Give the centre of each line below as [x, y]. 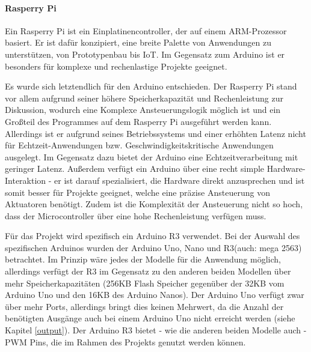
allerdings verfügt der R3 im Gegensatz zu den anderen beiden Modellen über [148, 271]
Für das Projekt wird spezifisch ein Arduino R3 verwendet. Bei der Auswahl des [152, 236]
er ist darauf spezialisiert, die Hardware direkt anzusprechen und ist [180, 180]
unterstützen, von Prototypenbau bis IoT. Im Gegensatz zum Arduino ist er [145, 54]
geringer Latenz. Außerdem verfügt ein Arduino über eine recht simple [135, 168]
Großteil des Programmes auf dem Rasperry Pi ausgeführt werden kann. [138, 121]
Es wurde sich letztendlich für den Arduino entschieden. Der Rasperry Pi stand [151, 86]
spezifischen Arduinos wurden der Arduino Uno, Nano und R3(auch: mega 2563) [153, 247]
